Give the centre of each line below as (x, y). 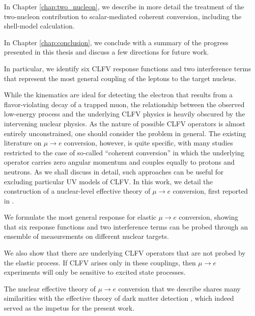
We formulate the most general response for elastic (80, 217)
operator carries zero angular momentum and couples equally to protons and (119, 162)
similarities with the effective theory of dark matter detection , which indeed (119, 298)
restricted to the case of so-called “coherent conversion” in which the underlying (124, 152)
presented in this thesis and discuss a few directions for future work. (106, 52)
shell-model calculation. (39, 26)
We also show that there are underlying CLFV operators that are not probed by (125, 253)
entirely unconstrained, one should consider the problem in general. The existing (125, 133)
